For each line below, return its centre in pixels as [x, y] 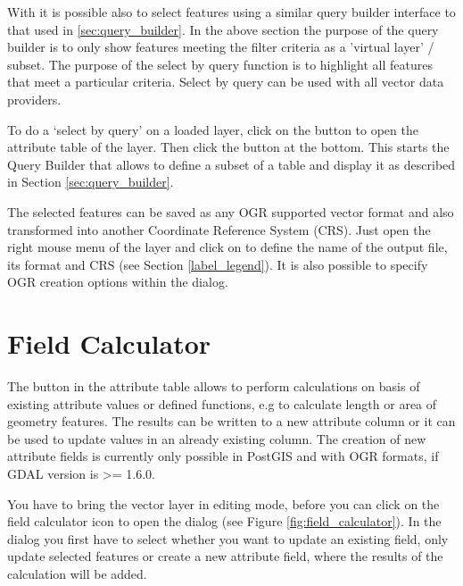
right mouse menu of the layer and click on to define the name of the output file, [227, 247]
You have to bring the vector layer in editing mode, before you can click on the [223, 503]
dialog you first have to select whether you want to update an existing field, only [228, 538]
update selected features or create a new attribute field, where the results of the [225, 556]
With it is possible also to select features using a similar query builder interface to [231, 12]
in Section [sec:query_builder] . [91, 182]
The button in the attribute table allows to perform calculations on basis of [214, 386]
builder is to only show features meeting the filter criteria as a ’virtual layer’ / [221, 47]
